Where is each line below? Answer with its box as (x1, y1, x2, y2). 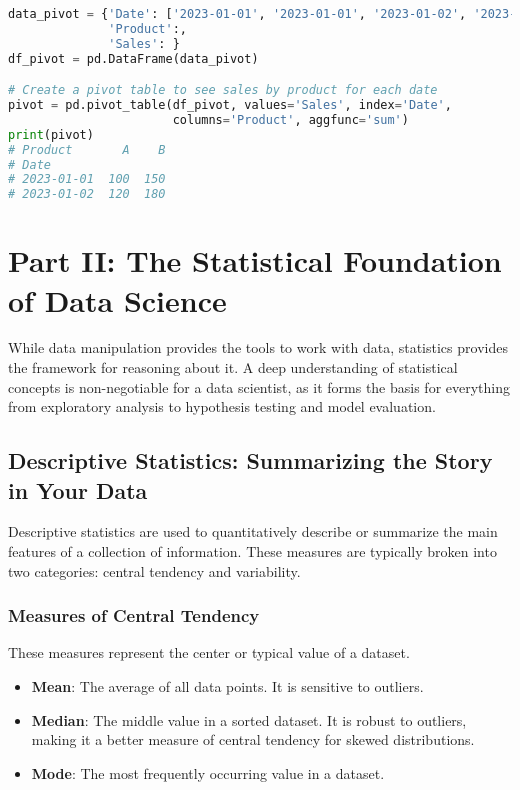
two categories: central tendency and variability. (8, 560, 301, 581)
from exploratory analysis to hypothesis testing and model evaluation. (8, 396, 436, 417)
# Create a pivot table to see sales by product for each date (8, 83, 438, 98)
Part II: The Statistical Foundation (8, 240, 502, 281)
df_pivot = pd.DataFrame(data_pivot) (8, 51, 259, 66)
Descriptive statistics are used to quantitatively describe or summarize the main (8, 521, 498, 542)
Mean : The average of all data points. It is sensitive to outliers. (31, 676, 424, 697)
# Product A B (8, 142, 166, 157)
